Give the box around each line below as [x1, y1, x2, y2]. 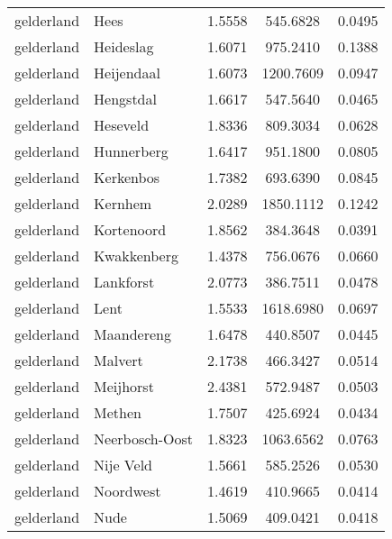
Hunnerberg [94, 141, 169, 161]
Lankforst [94, 271, 155, 292]
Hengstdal [94, 88, 157, 109]
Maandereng [94, 324, 171, 344]
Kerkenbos [94, 167, 160, 187]
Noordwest [94, 480, 161, 501]
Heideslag [94, 36, 154, 57]
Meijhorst [94, 376, 154, 397]
